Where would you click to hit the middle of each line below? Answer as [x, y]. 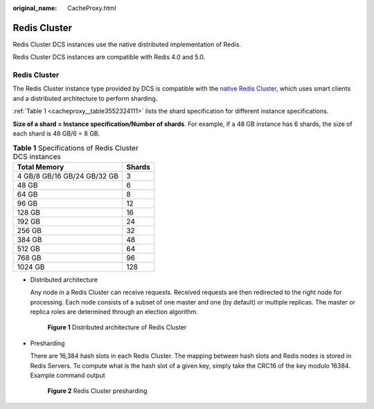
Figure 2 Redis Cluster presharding [97, 391]
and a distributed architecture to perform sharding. [85, 98]
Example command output [68, 375]
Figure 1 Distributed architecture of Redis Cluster [117, 327]
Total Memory [41, 167]
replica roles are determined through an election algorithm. [114, 311]
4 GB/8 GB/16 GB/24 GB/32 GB [68, 176]
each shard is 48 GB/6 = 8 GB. [56, 134]
